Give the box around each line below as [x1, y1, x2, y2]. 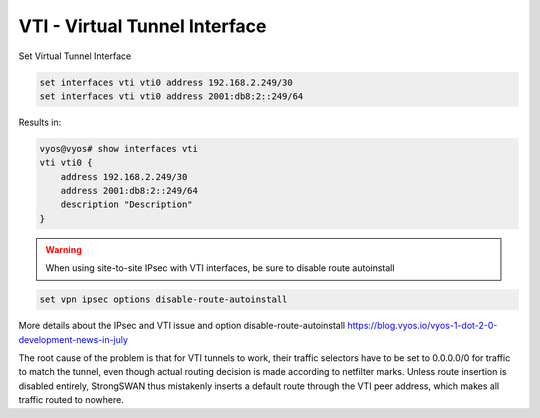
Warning [45, 243, 82, 255]
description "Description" [60, 199, 194, 210]
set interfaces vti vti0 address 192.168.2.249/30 [39, 76, 294, 88]
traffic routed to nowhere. [18, 394, 124, 406]
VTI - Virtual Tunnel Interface [18, 15, 267, 37]
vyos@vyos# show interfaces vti [39, 143, 199, 154]
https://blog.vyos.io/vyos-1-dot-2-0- [346, 320, 498, 332]
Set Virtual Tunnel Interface [18, 50, 132, 62]
